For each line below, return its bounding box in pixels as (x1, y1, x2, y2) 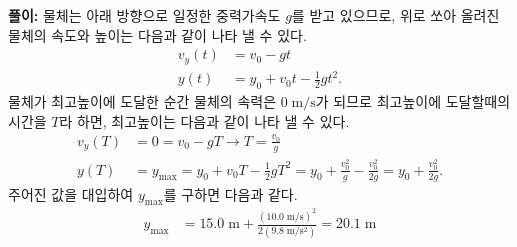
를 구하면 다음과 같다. (163, 183, 298, 204)
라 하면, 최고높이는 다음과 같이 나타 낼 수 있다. (59, 110, 350, 131)
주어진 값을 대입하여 (8, 183, 134, 204)
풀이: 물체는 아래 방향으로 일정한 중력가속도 (8, 5, 281, 25)
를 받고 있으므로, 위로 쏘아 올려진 (291, 5, 500, 25)
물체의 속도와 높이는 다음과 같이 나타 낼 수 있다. (8, 24, 307, 45)
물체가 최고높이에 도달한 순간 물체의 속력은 (8, 91, 277, 112)
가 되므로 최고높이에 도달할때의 (315, 91, 511, 112)
